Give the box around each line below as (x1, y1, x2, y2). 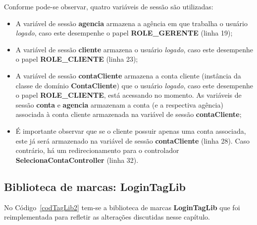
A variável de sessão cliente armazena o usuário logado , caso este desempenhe (15, 44, 254, 54)
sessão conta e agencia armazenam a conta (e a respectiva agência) (15, 99, 223, 110)
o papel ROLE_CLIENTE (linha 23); (15, 54, 138, 64)
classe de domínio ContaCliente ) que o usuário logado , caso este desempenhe (15, 80, 253, 90)
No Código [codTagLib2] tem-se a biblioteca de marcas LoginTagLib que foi (4, 202, 240, 212)
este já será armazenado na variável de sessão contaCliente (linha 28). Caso (15, 135, 250, 146)
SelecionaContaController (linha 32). (15, 154, 139, 165)
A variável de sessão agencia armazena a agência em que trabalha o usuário (15, 18, 248, 28)
